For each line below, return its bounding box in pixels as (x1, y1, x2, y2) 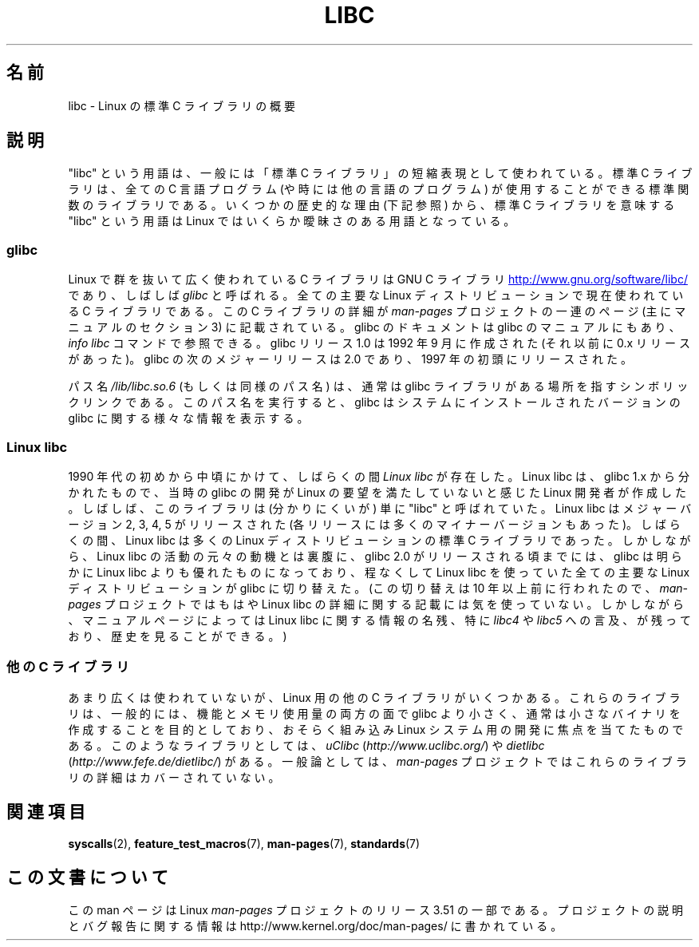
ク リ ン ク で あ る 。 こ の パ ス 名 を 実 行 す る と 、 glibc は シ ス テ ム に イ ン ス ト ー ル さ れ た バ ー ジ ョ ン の (68, 395, 681, 410)
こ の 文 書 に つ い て (6, 866, 168, 887)
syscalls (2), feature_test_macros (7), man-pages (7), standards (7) (68, 836, 421, 850)
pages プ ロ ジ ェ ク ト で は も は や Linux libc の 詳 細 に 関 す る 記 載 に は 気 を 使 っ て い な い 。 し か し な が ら (68, 596, 685, 611)
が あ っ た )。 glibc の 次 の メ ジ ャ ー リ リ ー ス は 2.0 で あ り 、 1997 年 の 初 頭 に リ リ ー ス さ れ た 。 (68, 352, 632, 367)
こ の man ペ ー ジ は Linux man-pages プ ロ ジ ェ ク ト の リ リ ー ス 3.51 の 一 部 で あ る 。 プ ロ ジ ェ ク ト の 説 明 (68, 903, 684, 917)
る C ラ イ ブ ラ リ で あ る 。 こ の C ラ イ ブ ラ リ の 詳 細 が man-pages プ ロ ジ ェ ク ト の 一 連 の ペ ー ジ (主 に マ (68, 304, 686, 319)
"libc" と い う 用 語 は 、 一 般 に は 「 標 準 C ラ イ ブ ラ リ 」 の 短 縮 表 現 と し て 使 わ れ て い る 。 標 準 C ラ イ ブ (68, 166, 693, 180)
